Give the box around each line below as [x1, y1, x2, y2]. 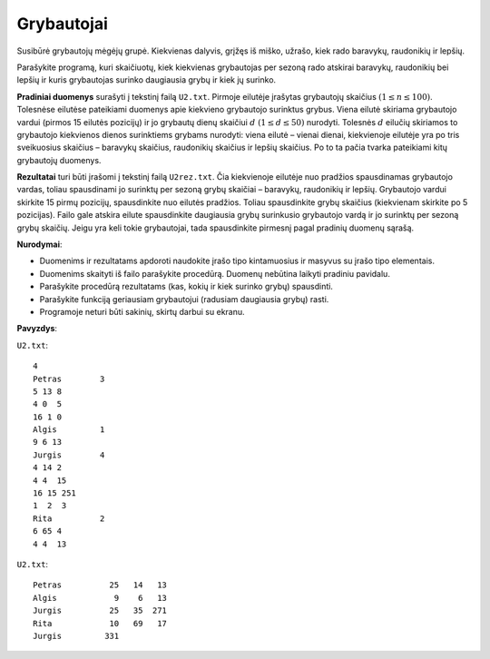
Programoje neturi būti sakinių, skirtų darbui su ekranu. [39, 306, 245, 317]
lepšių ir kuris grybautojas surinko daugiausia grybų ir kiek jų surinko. [16, 74, 277, 85]
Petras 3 [33, 373, 105, 384]
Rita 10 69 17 [33, 618, 168, 628]
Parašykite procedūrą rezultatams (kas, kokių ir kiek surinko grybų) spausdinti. [39, 281, 333, 292]
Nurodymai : [16, 239, 63, 250]
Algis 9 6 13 [33, 593, 168, 603]
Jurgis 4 [33, 449, 105, 460]
